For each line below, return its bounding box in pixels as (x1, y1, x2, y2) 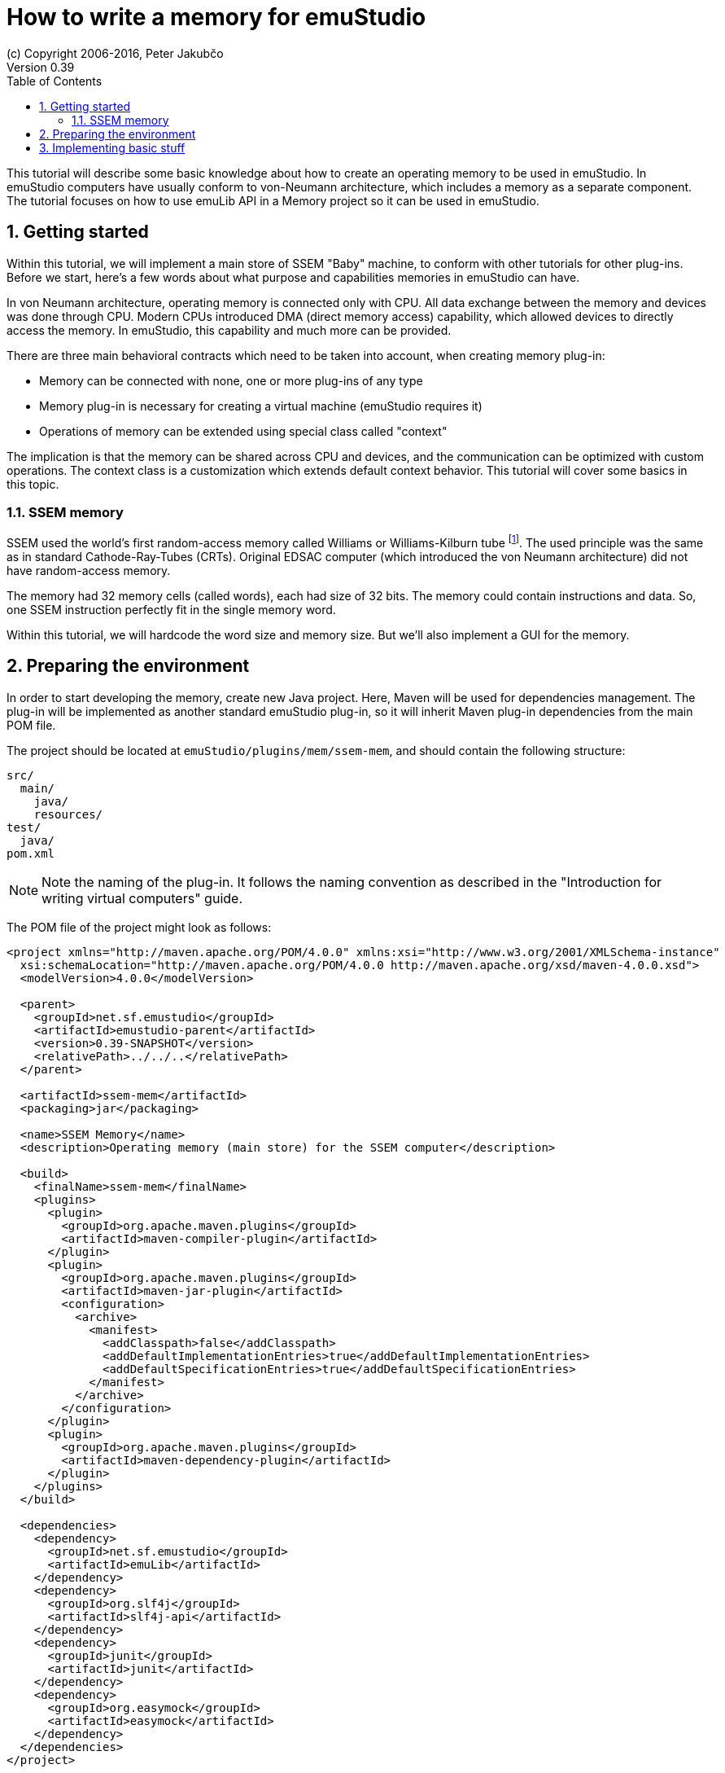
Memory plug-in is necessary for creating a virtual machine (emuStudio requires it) (39, 398, 483, 413)
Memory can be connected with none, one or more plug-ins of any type (39, 373, 423, 388)
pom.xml (7, 846, 55, 860)
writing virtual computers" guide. (41, 889, 242, 906)
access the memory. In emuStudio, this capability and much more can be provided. (7, 323, 452, 337)
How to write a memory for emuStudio (7, 3, 426, 31)
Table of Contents (7, 73, 103, 88)
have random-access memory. (7, 564, 171, 577)
